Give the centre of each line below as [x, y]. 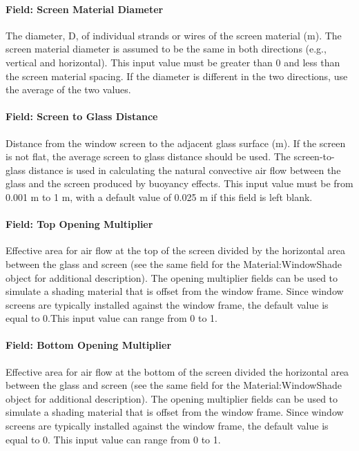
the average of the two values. [68, 89]
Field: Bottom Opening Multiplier [89, 345]
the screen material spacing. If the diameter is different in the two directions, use [177, 76]
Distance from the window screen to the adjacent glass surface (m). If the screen [176, 143]
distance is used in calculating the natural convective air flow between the [185, 170]
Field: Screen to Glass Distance [82, 116]
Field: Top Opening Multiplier [79, 224]
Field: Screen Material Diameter [85, 9]
